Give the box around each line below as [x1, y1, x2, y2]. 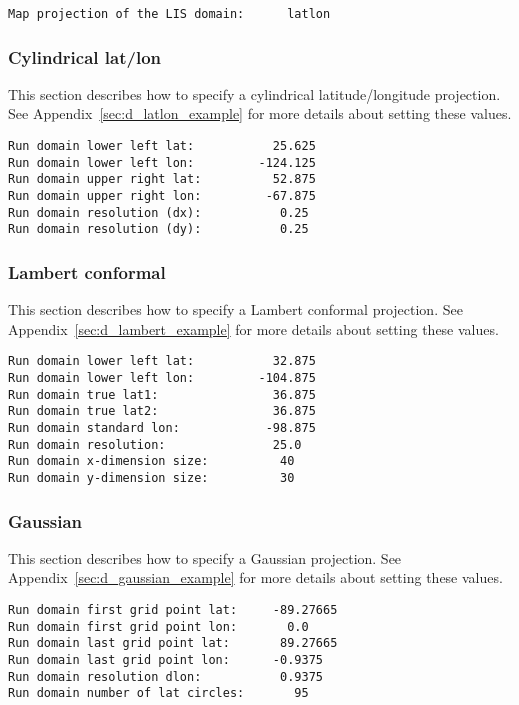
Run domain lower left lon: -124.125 [8, 155, 316, 170]
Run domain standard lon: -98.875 [8, 421, 316, 436]
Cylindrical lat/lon [8, 44, 161, 69]
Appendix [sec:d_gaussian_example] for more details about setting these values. [8, 567, 503, 588]
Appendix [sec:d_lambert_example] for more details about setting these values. [8, 318, 499, 339]
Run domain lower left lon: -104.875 [8, 371, 316, 386]
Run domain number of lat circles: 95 [8, 686, 309, 701]
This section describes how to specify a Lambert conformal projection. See [8, 299, 463, 320]
